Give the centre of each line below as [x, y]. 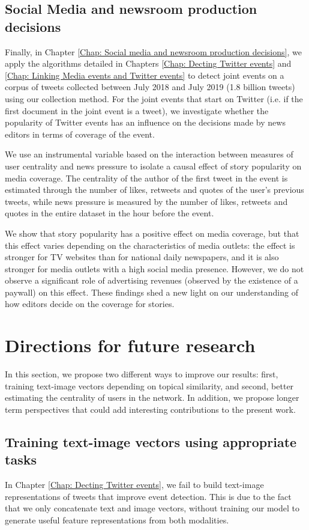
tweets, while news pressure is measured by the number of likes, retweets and [146, 201]
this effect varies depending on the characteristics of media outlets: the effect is [150, 245]
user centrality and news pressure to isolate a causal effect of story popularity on [153, 166]
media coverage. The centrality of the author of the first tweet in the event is [146, 178]
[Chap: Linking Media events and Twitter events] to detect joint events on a [145, 75]
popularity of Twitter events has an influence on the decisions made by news [145, 122]
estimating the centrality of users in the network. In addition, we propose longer [152, 397]
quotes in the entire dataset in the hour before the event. [109, 213]
